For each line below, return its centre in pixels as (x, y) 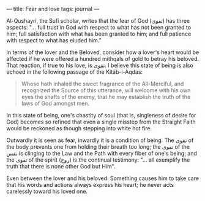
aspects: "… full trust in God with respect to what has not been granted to (99, 27)
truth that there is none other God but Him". (61, 166)
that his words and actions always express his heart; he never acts (90, 185)
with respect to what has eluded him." (54, 40)
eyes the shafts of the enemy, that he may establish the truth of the (106, 97)
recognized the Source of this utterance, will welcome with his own (106, 90)
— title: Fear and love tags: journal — (53, 9)
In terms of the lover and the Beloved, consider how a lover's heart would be (103, 52)
